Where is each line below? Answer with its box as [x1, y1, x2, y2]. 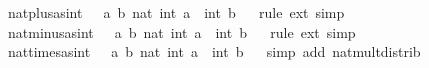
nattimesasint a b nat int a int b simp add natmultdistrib [7, 41, 421, 62]
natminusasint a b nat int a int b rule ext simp [7, 21, 356, 42]
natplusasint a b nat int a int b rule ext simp [7, 2, 345, 22]
